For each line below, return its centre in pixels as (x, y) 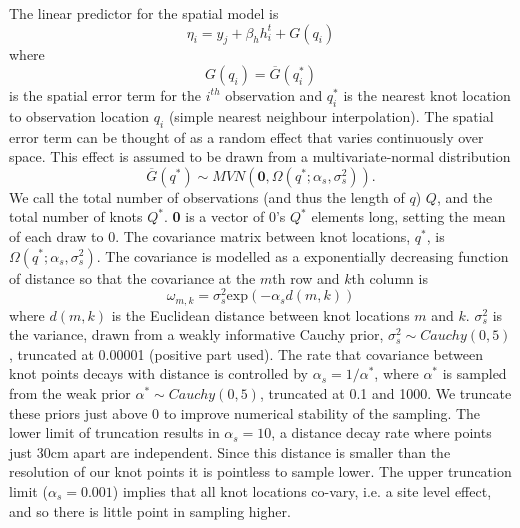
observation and (274, 94)
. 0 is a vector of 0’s (224, 216)
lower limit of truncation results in (114, 432)
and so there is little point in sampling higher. (150, 510)
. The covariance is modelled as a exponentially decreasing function (302, 255)
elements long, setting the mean (408, 216)
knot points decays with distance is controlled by (159, 373)
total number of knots (76, 216)
